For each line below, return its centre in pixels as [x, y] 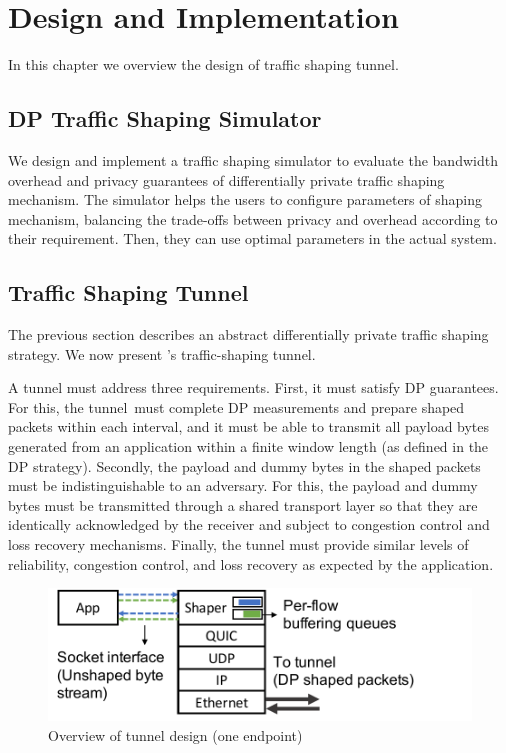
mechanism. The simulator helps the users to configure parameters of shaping [245, 199]
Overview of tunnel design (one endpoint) [175, 734]
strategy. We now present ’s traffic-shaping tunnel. [162, 353]
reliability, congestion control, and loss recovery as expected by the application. [251, 563]
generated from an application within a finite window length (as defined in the [248, 446]
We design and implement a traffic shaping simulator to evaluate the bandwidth [253, 159]
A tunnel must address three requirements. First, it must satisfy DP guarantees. [253, 387]
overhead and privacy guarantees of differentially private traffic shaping [226, 179]
